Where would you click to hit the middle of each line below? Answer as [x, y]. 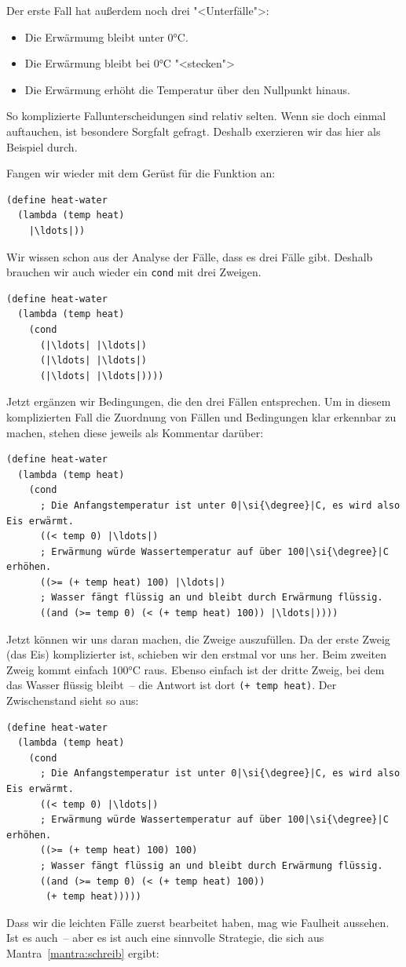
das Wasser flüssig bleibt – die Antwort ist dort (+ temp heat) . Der [172, 685]
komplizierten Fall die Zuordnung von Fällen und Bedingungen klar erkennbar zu [201, 416]
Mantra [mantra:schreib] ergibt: [83, 953]
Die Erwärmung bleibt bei [87, 63]
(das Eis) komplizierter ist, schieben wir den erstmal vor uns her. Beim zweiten [197, 654]
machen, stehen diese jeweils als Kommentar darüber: [135, 432]
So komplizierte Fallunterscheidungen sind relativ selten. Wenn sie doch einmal [196, 116]
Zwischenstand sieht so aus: [73, 701]
